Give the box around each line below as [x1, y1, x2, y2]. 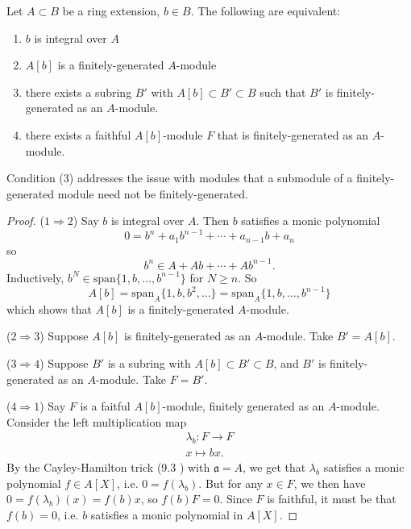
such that [259, 83, 306, 100]
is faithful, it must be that [267, 490, 396, 507]
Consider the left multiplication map [6, 413, 187, 430]
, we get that [243, 459, 306, 476]
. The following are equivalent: [190, 2, 341, 19]
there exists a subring [25, 83, 132, 100]
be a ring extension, [62, 2, 160, 19]
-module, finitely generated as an [162, 398, 325, 414]
